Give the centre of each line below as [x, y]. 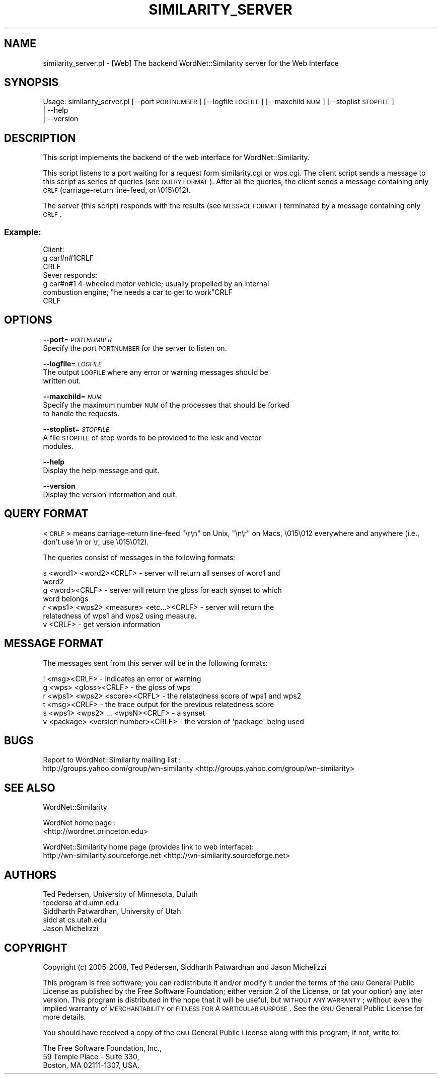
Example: [23, 232]
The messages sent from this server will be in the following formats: [155, 663]
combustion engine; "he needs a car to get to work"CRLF [138, 292]
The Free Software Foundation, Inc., [102, 1048]
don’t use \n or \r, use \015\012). [96, 542]
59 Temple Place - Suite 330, [91, 1056]
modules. [58, 446]
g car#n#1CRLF [68, 258]
